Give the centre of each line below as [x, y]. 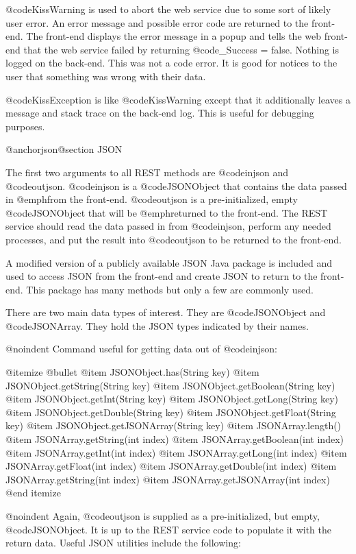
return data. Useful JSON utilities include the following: [123, 543]
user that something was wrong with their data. [106, 76]
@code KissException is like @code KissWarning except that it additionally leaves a [178, 99]
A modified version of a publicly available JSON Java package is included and [169, 262]
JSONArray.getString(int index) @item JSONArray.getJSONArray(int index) [168, 479]
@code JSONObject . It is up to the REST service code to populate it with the [169, 529]
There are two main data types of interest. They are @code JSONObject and [166, 312]
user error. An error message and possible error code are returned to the [157, 22]
